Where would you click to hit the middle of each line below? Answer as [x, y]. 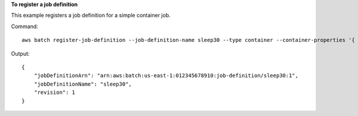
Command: [24, 26]
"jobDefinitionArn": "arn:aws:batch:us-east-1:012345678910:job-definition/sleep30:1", [166, 76]
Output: [20, 53]
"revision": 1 [55, 92]
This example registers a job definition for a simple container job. [91, 16]
